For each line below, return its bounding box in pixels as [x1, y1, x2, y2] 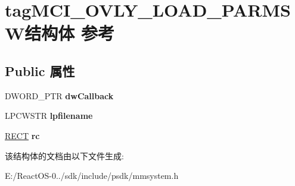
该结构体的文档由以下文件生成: [5, 149, 124, 162]
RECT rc [5, 129, 40, 141]
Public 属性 [5, 61, 75, 80]
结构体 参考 [24, 21, 115, 45]
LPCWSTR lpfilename [5, 109, 93, 122]
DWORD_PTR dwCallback [5, 89, 114, 102]
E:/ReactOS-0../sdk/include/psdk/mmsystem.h [5, 169, 179, 182]
